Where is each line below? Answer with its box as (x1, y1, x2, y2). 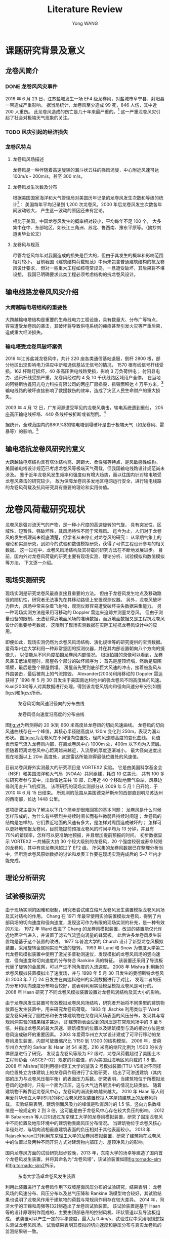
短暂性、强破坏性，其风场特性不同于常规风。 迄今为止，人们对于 (18, 528, 153, 534)
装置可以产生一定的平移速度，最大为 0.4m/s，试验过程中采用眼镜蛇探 (19, 1215, 164, 1221)
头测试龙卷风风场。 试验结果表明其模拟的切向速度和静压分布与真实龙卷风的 (5, 1222, 162, 1228)
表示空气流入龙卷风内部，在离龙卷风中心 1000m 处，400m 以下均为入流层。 (5, 741, 164, 747)
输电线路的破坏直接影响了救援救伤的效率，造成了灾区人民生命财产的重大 (5, 387, 156, 393)
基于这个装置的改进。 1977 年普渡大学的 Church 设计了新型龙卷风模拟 (18, 938, 164, 944)
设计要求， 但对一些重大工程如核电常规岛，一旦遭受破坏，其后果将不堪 (17, 265, 165, 271)
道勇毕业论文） (12, 231, 44, 237)
